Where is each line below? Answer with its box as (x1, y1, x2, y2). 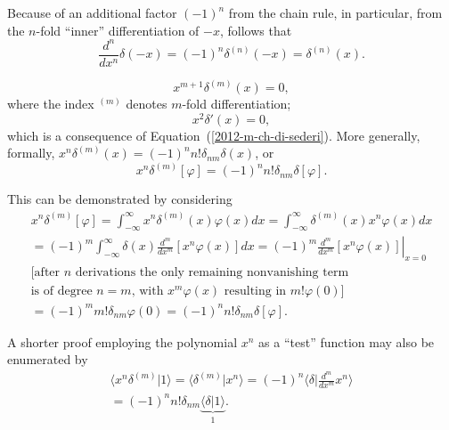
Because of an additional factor (7, 4, 177, 21)
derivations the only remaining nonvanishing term (75, 266, 349, 280)
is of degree (30, 285, 93, 298)
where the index (7, 94, 94, 113)
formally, (7, 143, 55, 162)
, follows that (219, 20, 292, 39)
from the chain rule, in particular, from (228, 4, 443, 21)
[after (30, 266, 61, 280)
